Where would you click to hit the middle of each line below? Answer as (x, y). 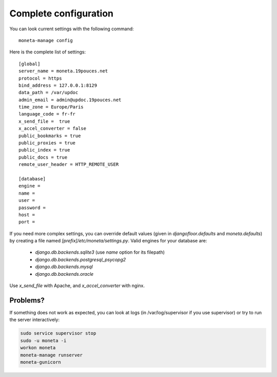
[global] (29, 64)
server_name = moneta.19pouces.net (63, 71)
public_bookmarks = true (50, 136)
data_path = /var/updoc (48, 93)
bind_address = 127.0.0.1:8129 (58, 85)
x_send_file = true (44, 121)
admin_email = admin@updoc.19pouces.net (70, 100)
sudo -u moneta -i (43, 341)
